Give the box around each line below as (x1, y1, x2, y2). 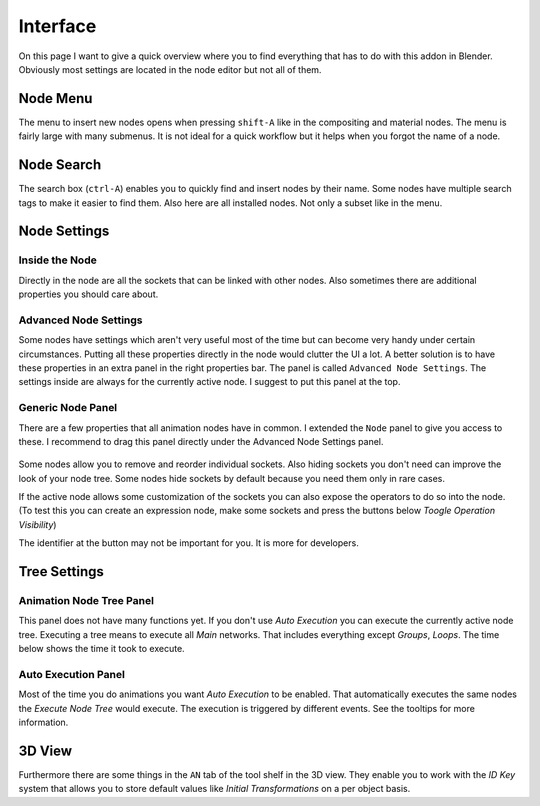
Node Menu (18, 90, 93, 107)
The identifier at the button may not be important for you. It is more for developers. (18, 537, 359, 549)
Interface (18, 15, 97, 37)
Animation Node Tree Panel (18, 594, 155, 608)
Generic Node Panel (18, 401, 118, 415)
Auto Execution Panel (18, 667, 125, 681)
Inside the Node (18, 253, 97, 267)
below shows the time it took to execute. (18, 643, 185, 655)
